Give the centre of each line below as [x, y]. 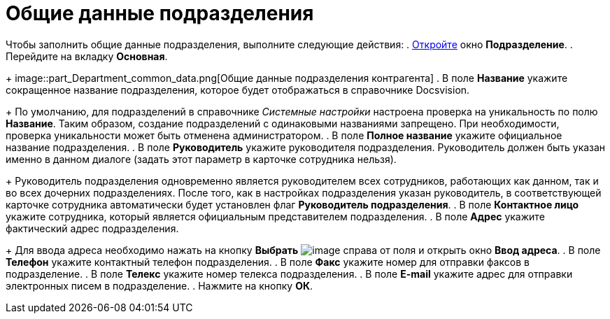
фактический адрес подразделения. [92, 228]
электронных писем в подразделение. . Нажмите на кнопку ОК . [159, 285]
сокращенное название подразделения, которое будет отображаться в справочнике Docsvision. [238, 90]
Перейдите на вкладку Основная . [87, 56]
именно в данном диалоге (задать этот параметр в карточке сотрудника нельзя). [201, 159]
